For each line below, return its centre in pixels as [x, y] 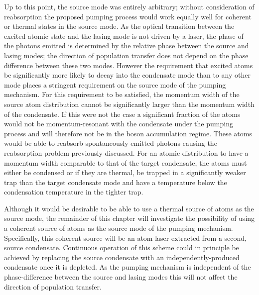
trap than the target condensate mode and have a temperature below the [116, 182]
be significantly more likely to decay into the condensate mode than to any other [127, 75]
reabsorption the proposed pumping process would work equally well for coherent [128, 16]
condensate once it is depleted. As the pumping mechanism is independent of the [128, 267]
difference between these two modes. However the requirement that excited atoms [129, 65]
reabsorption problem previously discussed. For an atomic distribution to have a [126, 152]
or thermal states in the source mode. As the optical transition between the [119, 26]
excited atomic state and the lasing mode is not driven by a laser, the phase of [124, 36]
